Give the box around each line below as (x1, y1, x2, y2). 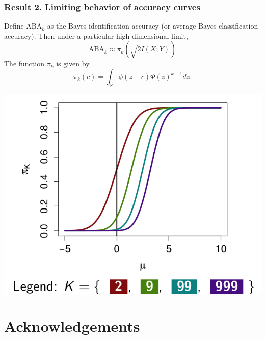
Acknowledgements (4, 316, 140, 336)
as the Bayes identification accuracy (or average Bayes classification (47, 20, 258, 31)
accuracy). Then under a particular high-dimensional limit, (4, 30, 188, 41)
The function (4, 58, 44, 69)
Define (4, 20, 24, 31)
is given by (56, 58, 90, 69)
